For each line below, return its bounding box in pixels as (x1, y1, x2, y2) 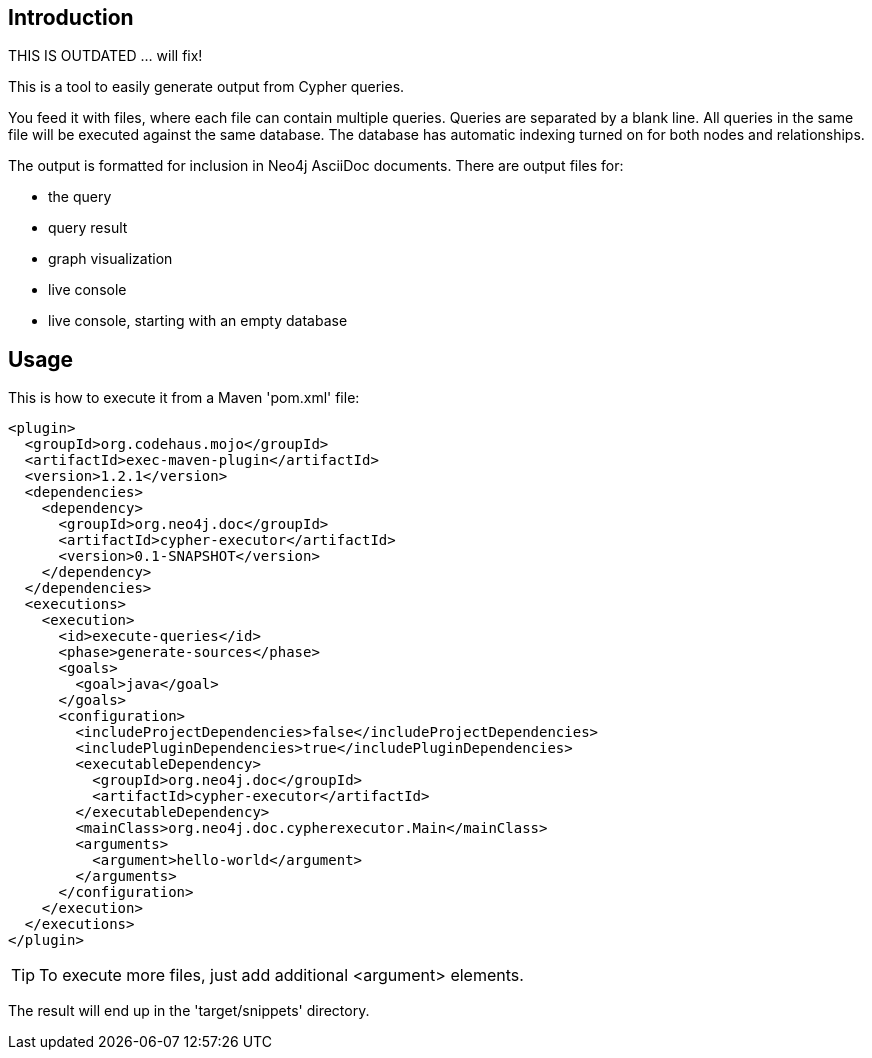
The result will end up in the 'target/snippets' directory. (8, 1002, 370, 1020)
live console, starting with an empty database (48, 312, 348, 330)
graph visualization (48, 250, 173, 268)
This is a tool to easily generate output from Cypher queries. (8, 78, 405, 96)
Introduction (8, 5, 134, 30)
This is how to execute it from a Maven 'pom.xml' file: (8, 389, 360, 407)
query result (48, 219, 128, 237)
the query (48, 188, 112, 206)
